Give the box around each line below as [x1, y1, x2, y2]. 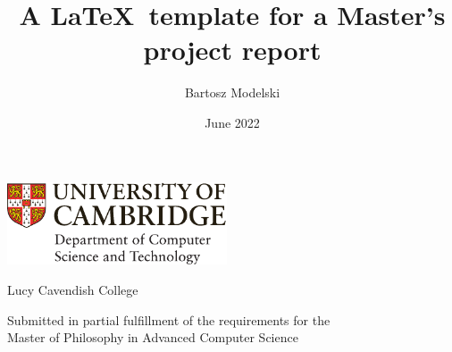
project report [143, 31, 322, 68]
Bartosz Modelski [184, 83, 280, 102]
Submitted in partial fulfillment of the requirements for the [7, 310, 331, 329]
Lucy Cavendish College [7, 281, 138, 298]
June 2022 [205, 113, 260, 131]
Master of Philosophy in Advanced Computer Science [7, 328, 298, 347]
